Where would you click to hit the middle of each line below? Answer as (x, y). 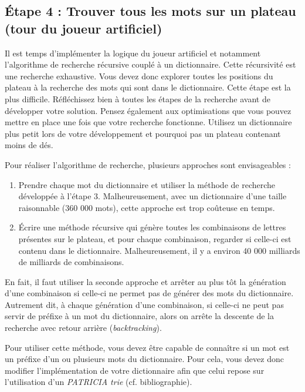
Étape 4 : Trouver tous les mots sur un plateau (150, 11)
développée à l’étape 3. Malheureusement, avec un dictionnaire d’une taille (152, 196)
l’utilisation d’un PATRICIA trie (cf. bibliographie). (99, 382)
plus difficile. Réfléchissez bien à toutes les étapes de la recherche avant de (138, 98)
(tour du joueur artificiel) (84, 28)
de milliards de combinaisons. (71, 262)
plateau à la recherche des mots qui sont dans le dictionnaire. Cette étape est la (148, 87)
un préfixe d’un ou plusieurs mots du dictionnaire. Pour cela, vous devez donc (144, 359)
